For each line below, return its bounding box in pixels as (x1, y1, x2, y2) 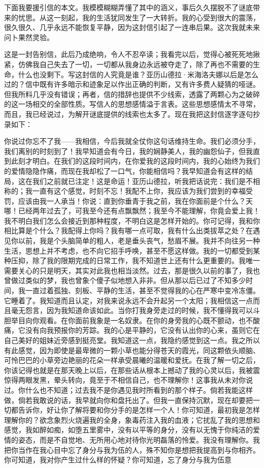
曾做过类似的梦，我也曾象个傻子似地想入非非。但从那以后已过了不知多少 (4, 275, 246, 286)
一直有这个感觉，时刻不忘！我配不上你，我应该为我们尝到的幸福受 (32, 185, 253, 196)
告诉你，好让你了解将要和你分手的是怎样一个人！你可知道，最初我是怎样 (18, 404, 260, 415)
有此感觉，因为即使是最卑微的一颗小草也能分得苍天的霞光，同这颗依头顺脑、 (4, 345, 260, 355)
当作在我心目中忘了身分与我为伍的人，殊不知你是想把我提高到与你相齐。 (18, 444, 260, 455)
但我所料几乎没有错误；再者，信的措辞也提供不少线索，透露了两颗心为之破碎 (4, 88, 260, 99)
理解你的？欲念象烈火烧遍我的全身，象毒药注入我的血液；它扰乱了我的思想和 (4, 414, 260, 425)
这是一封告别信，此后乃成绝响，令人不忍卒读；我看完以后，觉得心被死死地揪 (4, 49, 260, 59)
